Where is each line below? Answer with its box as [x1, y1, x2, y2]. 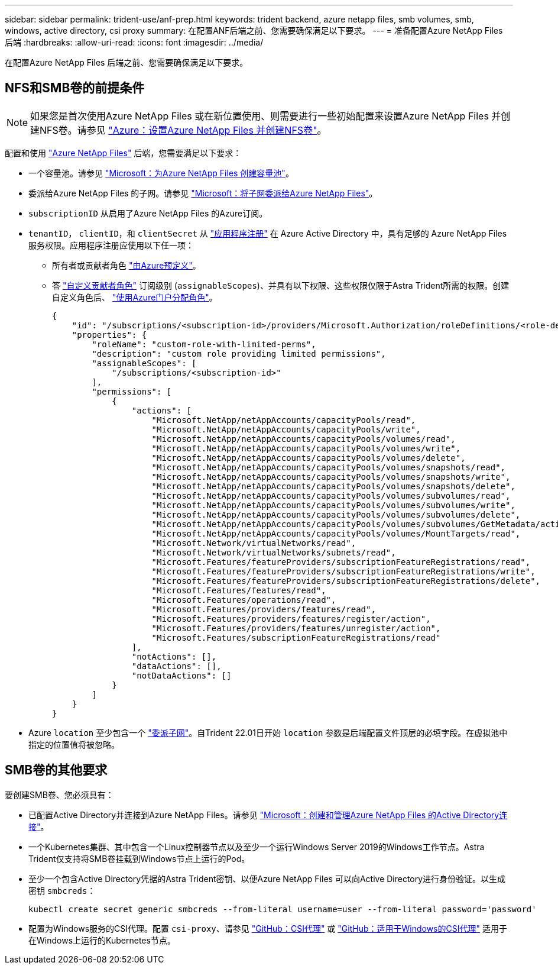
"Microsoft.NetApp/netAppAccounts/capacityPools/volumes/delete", [151, 453, 466, 463]
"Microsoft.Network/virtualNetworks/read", [151, 538, 356, 548]
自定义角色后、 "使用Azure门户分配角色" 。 [52, 292, 218, 302]
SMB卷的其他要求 [5, 763, 108, 778]
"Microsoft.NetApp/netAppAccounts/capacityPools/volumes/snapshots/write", [151, 471, 511, 482]
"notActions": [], [131, 651, 217, 661]
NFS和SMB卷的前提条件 [5, 80, 145, 96]
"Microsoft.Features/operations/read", [151, 595, 336, 605]
